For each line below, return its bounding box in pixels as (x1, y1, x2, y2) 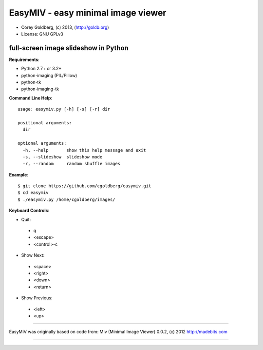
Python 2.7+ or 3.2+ (21, 66, 62, 72)
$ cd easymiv (18, 190, 49, 195)
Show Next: (21, 253, 45, 258)
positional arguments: (18, 120, 72, 125)
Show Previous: (21, 295, 53, 301)
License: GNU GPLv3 (21, 31, 63, 37)
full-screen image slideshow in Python (9, 44, 129, 52)
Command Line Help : (9, 95, 53, 101)
